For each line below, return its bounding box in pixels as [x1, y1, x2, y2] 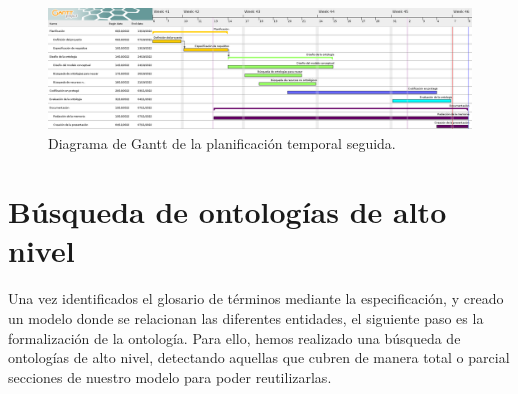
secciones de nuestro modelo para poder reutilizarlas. [8, 366, 332, 387]
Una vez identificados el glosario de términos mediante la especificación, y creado [8, 288, 504, 309]
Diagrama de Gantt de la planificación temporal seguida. [48, 132, 396, 153]
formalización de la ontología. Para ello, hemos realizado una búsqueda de [8, 327, 461, 348]
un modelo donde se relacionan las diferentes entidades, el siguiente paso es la [8, 308, 484, 328]
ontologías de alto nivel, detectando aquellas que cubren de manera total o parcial [8, 347, 510, 368]
